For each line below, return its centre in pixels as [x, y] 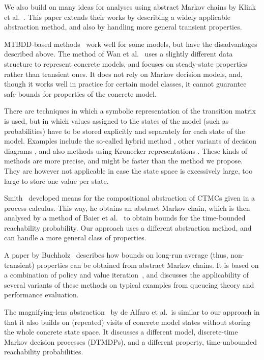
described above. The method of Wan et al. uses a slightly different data [119, 54]
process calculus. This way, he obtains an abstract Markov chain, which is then [127, 207]
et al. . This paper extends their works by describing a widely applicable [117, 17]
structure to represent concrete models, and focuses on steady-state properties [126, 63]
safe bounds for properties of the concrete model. [80, 93]
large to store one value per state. [56, 181]
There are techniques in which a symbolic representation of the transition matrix [130, 111]
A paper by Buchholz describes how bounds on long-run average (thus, [116, 255]
